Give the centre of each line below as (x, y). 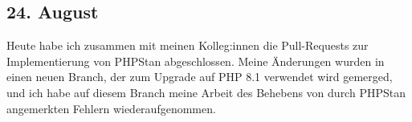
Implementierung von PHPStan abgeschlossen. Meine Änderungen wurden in (196, 61)
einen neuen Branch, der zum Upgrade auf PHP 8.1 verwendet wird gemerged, (200, 77)
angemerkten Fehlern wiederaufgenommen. (111, 108)
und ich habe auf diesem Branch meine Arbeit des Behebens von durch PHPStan (206, 92)
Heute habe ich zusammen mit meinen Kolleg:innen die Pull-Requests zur (188, 45)
